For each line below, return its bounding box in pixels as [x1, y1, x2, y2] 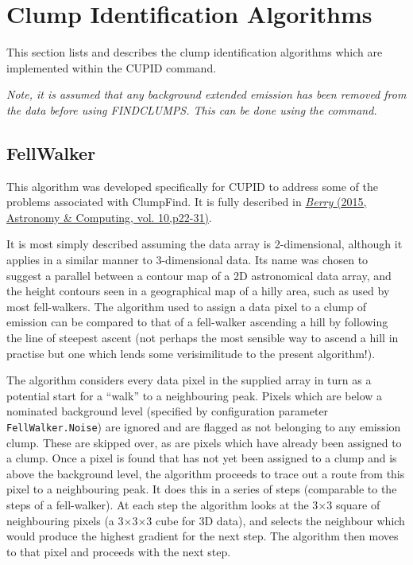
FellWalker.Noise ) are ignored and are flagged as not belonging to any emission [6, 419, 401, 435]
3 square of [326, 497, 380, 513]
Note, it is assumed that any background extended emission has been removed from [6, 86, 407, 103]
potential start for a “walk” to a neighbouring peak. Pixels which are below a [6, 387, 383, 403]
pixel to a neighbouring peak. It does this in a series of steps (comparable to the [6, 481, 397, 497]
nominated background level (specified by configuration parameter [6, 403, 329, 419]
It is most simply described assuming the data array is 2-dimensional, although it [6, 236, 403, 252]
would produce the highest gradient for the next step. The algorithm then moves [6, 528, 399, 544]
